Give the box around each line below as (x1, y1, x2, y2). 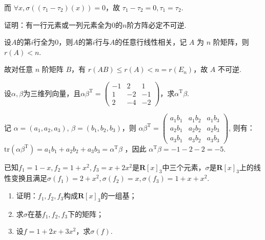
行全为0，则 (33, 36, 73, 47)
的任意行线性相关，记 (115, 36, 187, 47)
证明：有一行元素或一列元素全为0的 (4, 19, 123, 30)
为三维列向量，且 (23, 87, 81, 98)
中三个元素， (162, 161, 206, 172)
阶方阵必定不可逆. (127, 19, 187, 30)
